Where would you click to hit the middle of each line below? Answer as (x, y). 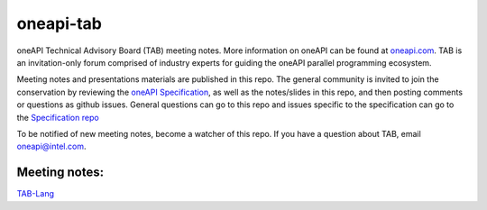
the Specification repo (58, 117)
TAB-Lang (35, 194)
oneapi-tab (60, 23)
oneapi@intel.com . (51, 146)
